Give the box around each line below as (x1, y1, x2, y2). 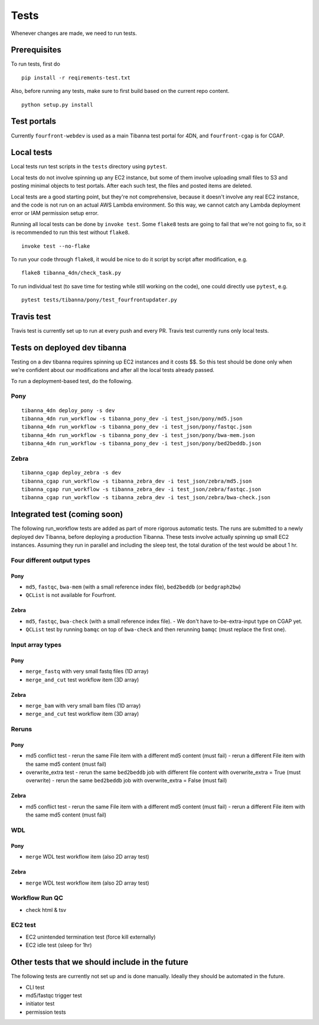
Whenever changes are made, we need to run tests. (11, 30, 137, 37)
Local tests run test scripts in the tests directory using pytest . (11, 163, 168, 170)
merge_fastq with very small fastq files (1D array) (25, 668, 149, 675)
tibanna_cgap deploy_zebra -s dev (21, 470, 121, 476)
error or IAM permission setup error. (11, 210, 99, 217)
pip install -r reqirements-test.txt (21, 74, 131, 81)
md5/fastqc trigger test (25, 992, 82, 999)
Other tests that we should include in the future (11, 957, 188, 968)
